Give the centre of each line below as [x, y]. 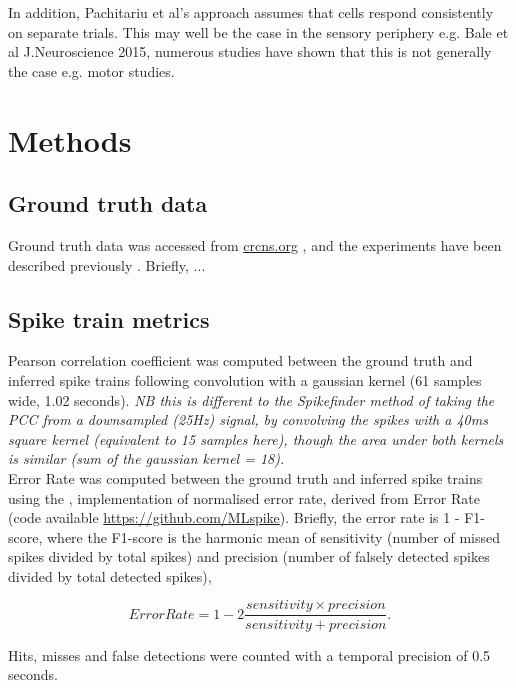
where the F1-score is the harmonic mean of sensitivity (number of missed [273, 536]
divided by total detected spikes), [110, 575]
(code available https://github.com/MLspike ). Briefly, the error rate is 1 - [234, 517]
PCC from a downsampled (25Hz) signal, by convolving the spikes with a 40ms [248, 419]
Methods [70, 139]
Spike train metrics [109, 318]
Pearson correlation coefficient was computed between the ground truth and [240, 360]
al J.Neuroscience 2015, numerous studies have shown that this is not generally [250, 51]
